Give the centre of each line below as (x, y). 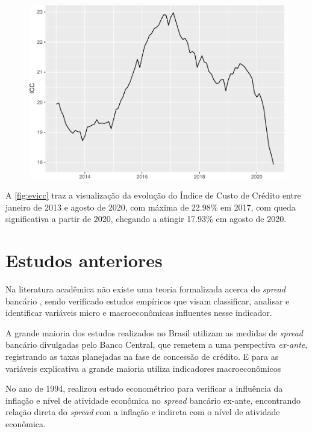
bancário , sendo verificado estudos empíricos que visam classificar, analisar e (148, 301)
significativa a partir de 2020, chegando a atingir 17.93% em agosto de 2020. (146, 219)
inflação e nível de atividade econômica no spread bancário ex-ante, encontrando (153, 400)
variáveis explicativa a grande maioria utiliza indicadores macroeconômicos (143, 368)
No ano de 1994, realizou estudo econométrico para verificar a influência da (144, 388)
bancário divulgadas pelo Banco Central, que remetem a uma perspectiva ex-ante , (157, 344)
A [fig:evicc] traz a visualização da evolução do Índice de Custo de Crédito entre (153, 195)
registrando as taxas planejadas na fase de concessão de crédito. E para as (142, 356)
